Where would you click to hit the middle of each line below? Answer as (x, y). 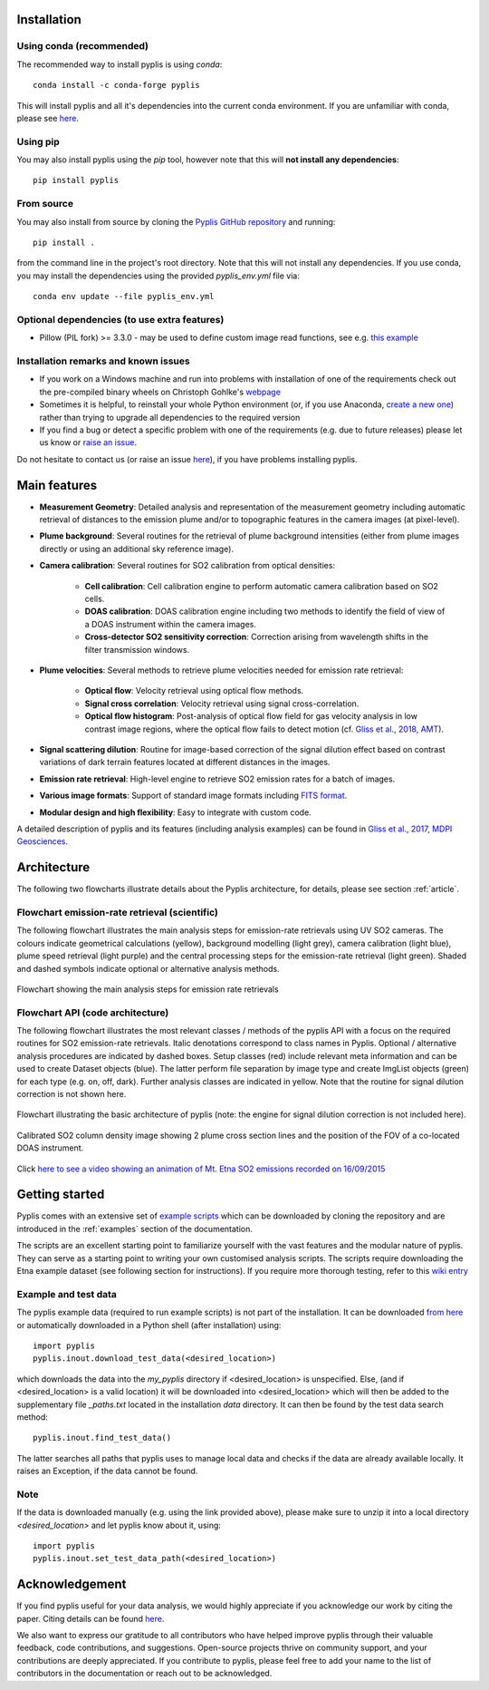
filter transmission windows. (137, 649)
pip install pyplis (76, 180)
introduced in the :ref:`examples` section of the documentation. (135, 1229)
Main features (57, 485)
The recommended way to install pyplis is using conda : (120, 64)
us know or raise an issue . (88, 442)
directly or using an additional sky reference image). (137, 549)
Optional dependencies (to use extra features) (120, 319)
